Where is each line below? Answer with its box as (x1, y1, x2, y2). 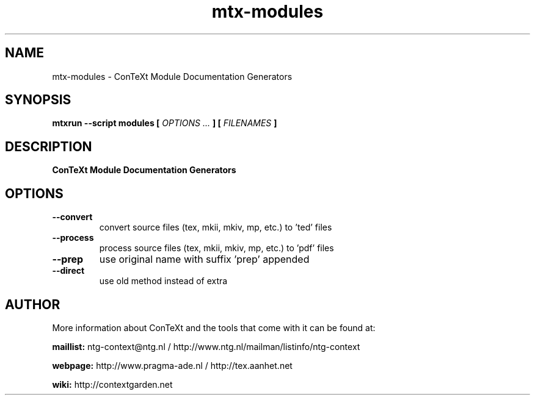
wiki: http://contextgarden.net (52, 379, 173, 390)
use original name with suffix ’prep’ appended (99, 253, 310, 266)
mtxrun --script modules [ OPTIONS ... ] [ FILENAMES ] (52, 118, 277, 129)
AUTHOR (5, 296, 60, 312)
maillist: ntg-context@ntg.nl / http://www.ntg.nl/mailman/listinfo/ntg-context (52, 341, 360, 352)
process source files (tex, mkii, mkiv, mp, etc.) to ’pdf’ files (99, 243, 334, 254)
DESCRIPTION (5, 138, 92, 154)
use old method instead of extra (99, 276, 228, 287)
